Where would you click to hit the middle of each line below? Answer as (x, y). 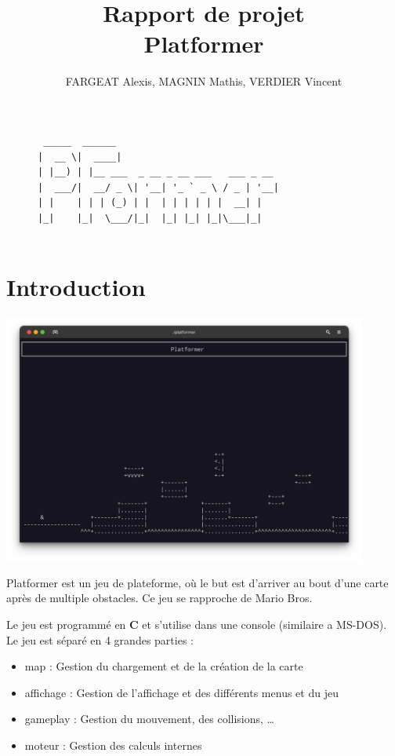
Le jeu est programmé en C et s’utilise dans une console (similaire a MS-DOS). (197, 625)
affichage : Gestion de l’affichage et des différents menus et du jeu (181, 692)
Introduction (76, 287)
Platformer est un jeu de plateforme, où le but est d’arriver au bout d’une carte (197, 582)
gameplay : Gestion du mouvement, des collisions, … (149, 719)
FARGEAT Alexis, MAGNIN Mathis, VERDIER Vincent (204, 81)
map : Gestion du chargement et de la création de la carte (164, 666)
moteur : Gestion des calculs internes (113, 745)
